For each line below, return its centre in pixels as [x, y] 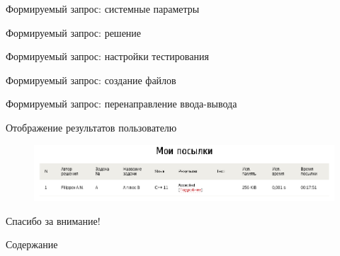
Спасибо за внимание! [53, 220]
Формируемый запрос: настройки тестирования [107, 56]
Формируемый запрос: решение [74, 32]
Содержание [32, 244]
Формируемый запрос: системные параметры [103, 8]
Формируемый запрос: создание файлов [91, 80]
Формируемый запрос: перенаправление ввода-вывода [121, 104]
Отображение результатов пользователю [91, 127]
